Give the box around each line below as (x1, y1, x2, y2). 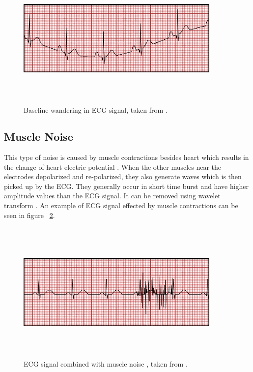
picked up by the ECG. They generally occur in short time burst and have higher (4, 181, 249, 191)
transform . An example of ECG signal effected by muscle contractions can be (4, 200, 238, 210)
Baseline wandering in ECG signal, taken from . (24, 105, 168, 115)
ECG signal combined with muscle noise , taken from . (24, 359, 188, 369)
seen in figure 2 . (4, 210, 55, 220)
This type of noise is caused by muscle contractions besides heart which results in (4, 152, 249, 162)
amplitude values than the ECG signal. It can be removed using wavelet (4, 190, 221, 201)
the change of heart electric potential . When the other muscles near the (4, 161, 222, 172)
